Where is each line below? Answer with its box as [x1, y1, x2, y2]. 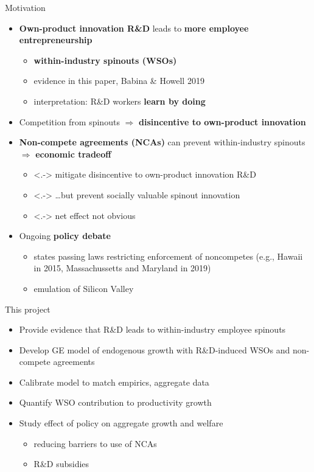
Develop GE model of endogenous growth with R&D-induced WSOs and [19, 343, 290, 356]
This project [5, 302, 51, 315]
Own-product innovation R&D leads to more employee [19, 21, 249, 34]
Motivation [5, 1, 46, 13]
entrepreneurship [19, 33, 92, 46]
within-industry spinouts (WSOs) [33, 54, 177, 66]
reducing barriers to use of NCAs [33, 437, 157, 449]
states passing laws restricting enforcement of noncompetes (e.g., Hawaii [33, 249, 303, 262]
